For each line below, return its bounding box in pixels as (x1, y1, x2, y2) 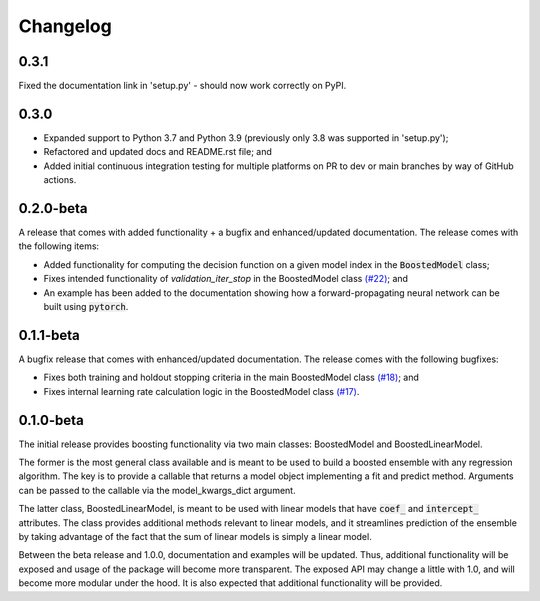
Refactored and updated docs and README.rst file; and (43, 146, 272, 158)
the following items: (18, 240, 100, 252)
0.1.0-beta (18, 411, 84, 429)
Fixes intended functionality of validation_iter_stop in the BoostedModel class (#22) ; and (43, 273, 409, 285)
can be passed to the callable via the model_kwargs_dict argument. (18, 484, 296, 496)
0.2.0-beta (18, 200, 88, 217)
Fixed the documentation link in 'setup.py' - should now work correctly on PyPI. (18, 80, 347, 92)
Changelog (18, 15, 112, 37)
